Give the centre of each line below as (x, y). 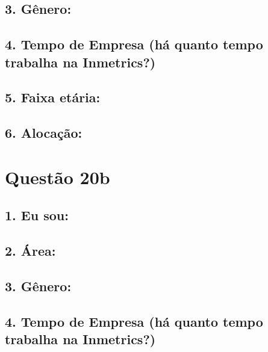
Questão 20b (58, 177)
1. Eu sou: (37, 215)
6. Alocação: (44, 133)
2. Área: (30, 251)
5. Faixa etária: (53, 97)
